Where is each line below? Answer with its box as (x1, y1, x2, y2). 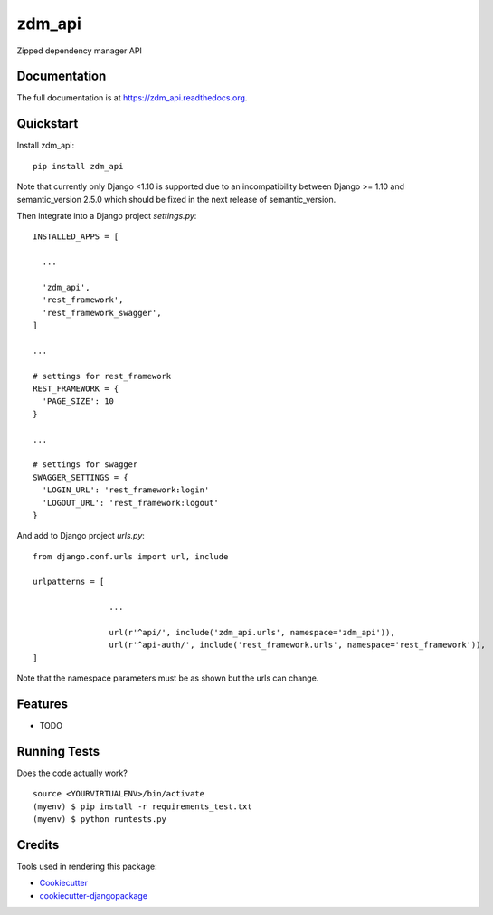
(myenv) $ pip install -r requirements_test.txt (33, 801, 252, 812)
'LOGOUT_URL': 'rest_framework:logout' (42, 498, 219, 508)
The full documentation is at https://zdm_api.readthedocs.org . (16, 92, 248, 103)
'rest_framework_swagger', (42, 308, 162, 318)
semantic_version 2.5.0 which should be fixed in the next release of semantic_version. (16, 194, 337, 205)
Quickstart (16, 116, 79, 131)
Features (16, 697, 68, 712)
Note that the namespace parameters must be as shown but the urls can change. (16, 672, 319, 683)
